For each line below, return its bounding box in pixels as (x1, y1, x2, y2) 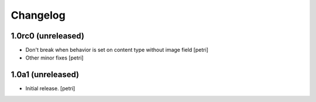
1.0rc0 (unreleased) (11, 31, 85, 41)
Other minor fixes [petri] (25, 54, 84, 61)
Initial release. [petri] (25, 85, 75, 92)
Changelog (11, 9, 66, 22)
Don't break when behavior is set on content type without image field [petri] (25, 47, 209, 54)
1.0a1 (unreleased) (11, 70, 80, 80)
